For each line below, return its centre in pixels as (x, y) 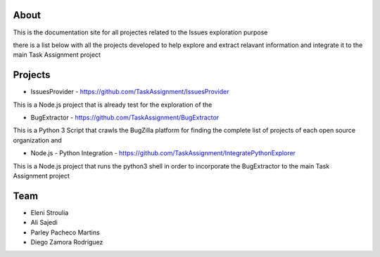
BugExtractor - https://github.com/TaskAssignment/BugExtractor (125, 117)
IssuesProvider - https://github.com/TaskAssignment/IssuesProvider (130, 92)
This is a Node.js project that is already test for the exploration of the (113, 105)
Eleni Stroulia (50, 212)
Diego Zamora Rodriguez (67, 242)
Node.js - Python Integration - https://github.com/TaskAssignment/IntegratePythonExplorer (163, 153)
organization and (38, 140)
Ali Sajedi (44, 223)
